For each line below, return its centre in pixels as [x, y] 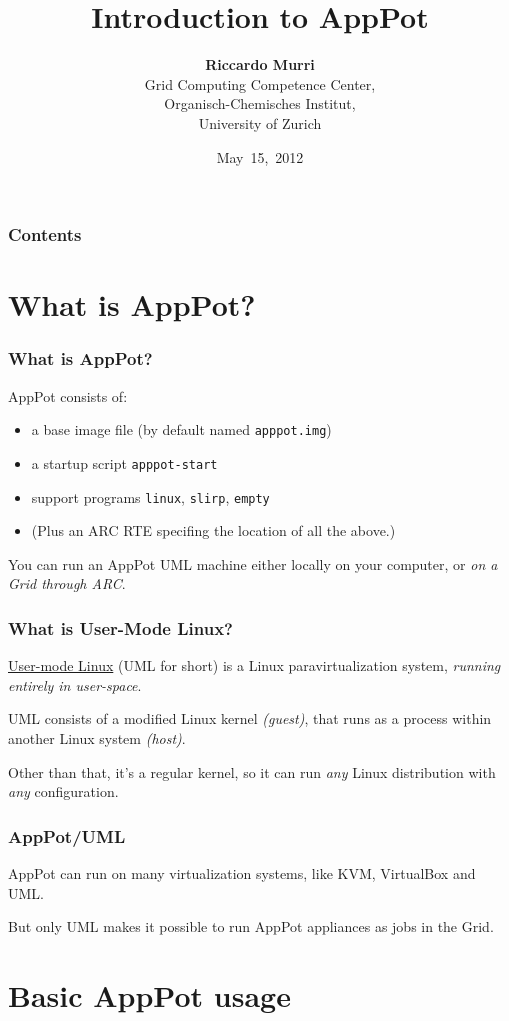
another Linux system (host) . [97, 737]
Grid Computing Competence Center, [260, 83]
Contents [45, 234]
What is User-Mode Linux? [120, 627]
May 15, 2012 [260, 156]
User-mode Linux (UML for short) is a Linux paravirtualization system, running [254, 665]
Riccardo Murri [260, 64]
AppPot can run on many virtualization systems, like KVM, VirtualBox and [242, 872]
